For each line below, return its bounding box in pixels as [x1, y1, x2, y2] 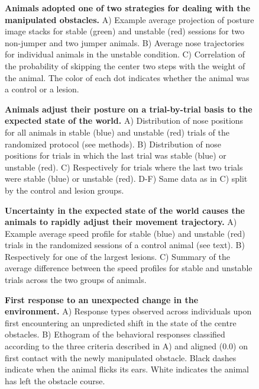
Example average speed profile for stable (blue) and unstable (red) [5, 227, 245, 239]
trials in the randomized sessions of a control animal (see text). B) [5, 239, 245, 251]
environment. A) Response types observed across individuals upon [5, 305, 252, 317]
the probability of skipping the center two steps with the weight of [5, 59, 245, 72]
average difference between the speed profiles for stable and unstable [5, 262, 252, 274]
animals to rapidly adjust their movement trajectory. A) [5, 216, 237, 228]
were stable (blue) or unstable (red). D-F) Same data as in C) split [5, 172, 248, 185]
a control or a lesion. [5, 83, 79, 95]
